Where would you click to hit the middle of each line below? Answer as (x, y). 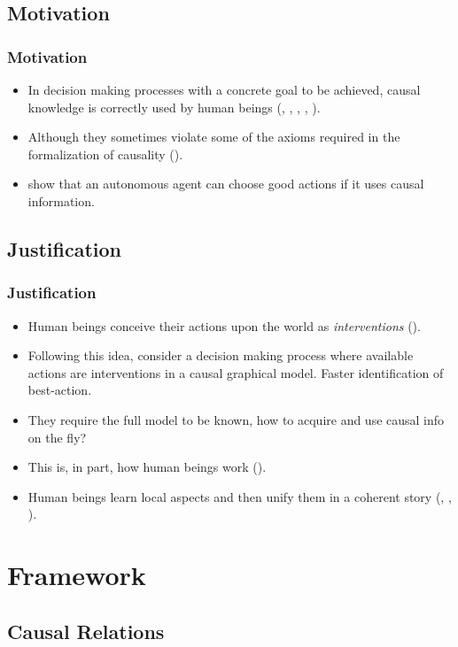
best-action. (60, 390)
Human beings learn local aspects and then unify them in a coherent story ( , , (240, 496)
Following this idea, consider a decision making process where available (221, 355)
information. (61, 200)
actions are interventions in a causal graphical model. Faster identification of (236, 372)
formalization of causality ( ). (105, 154)
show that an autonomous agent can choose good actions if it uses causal (226, 184)
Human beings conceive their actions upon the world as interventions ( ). (224, 325)
